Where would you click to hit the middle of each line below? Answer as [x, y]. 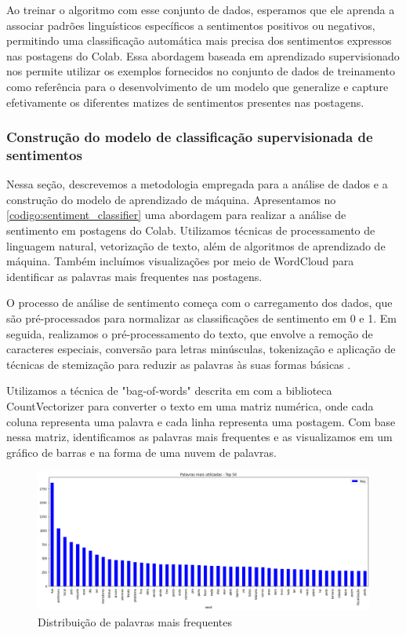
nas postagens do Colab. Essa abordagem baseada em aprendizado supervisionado [203, 55]
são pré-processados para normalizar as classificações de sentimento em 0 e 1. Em [201, 318]
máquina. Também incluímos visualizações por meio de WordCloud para [180, 261]
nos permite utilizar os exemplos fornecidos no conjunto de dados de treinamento [201, 71]
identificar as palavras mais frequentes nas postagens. [134, 276]
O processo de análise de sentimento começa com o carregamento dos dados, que [199, 303]
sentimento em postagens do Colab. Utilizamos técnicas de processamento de [191, 230]
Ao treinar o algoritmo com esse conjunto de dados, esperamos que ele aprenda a [201, 9]
